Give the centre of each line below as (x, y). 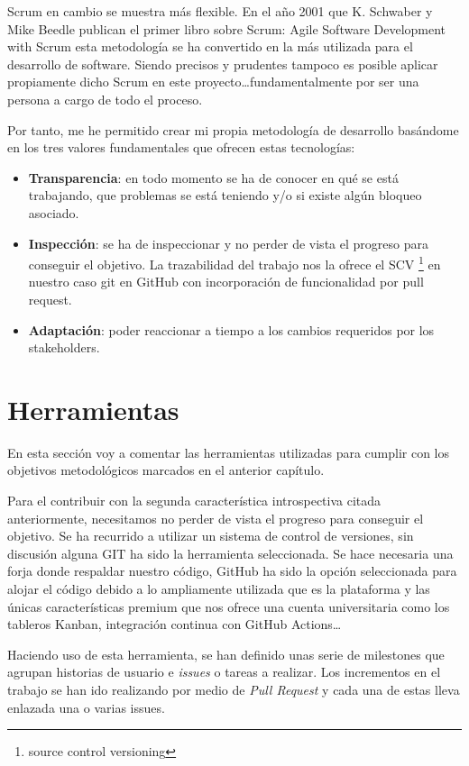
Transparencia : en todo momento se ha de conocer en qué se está (213, 177)
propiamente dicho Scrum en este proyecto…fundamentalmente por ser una (213, 82)
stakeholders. (64, 347)
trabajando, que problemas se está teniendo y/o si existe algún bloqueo (225, 195)
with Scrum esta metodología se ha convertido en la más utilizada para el (210, 46)
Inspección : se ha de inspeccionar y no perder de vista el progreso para (228, 243)
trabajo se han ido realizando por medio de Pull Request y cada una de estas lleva (234, 689)
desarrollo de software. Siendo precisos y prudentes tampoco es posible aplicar (223, 64)
